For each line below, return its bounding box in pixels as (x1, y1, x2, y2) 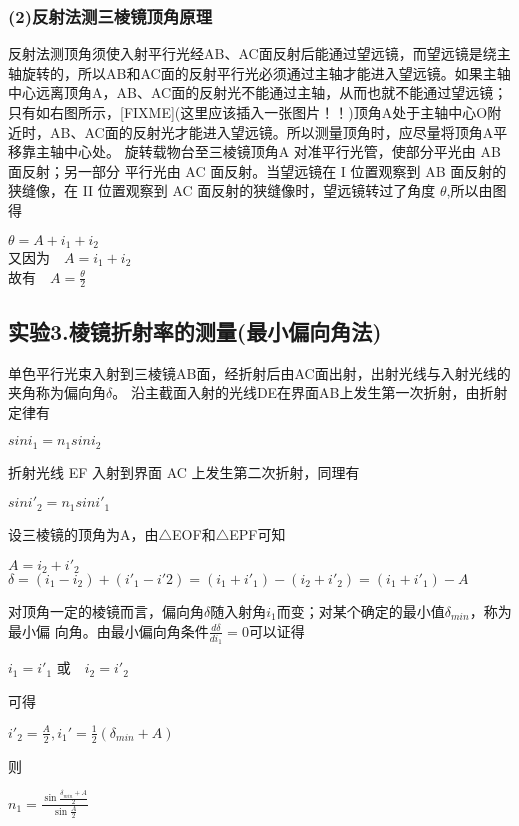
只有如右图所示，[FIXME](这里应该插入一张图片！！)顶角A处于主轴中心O (8, 102, 488, 122)
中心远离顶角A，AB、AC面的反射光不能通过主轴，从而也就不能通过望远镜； (8, 82, 508, 103)
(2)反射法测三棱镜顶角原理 (8, 3, 212, 28)
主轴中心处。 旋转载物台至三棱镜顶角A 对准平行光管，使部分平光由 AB (35, 141, 501, 162)
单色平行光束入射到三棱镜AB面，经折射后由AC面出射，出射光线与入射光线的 (8, 362, 511, 383)
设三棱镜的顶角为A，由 (8, 523, 159, 544)
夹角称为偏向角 (8, 382, 106, 403)
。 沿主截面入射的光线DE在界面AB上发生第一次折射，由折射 (112, 382, 508, 403)
